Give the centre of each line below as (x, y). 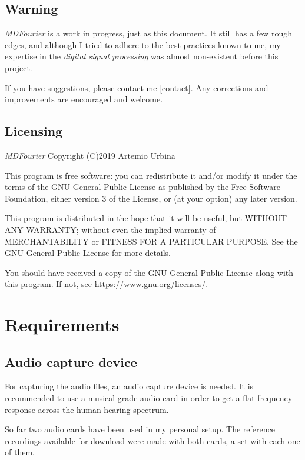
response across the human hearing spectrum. (87, 409)
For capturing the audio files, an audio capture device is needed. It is (129, 386)
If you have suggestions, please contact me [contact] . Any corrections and (137, 87)
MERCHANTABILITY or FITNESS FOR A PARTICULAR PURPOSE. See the (151, 241)
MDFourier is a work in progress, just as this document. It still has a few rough (149, 33)
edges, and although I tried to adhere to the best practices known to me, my (143, 44)
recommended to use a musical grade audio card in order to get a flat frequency (149, 398)
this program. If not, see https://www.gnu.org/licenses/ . (107, 284)
